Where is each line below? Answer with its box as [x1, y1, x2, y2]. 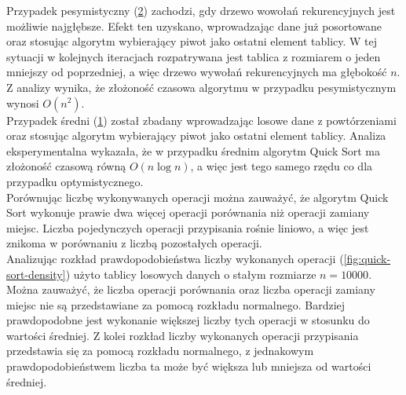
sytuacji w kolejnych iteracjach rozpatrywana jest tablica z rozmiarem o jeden [6, 48, 381, 64]
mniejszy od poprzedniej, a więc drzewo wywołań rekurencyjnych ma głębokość [6, 64, 387, 80]
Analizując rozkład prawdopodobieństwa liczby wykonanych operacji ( [6, 250, 344, 266]
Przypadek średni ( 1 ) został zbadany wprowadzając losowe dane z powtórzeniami [6, 112, 397, 128]
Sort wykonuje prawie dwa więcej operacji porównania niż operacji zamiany [6, 204, 370, 221]
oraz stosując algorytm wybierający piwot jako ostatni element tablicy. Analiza [6, 127, 386, 144]
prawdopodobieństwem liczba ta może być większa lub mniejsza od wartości [6, 358, 371, 375]
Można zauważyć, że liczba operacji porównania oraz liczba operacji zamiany [6, 281, 375, 298]
